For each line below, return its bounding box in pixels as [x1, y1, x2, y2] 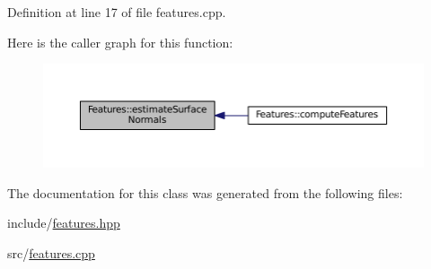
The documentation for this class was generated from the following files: [7, 183, 403, 202]
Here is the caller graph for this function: [7, 32, 233, 51]
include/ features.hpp [7, 213, 120, 232]
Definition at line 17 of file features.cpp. [7, 3, 226, 21]
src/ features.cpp [7, 243, 95, 262]
